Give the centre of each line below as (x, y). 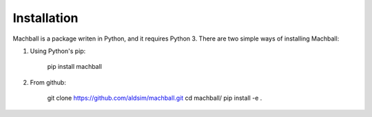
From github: (48, 82)
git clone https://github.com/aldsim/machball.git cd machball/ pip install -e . (155, 98)
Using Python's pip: (58, 51)
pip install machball (75, 67)
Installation (45, 18)
